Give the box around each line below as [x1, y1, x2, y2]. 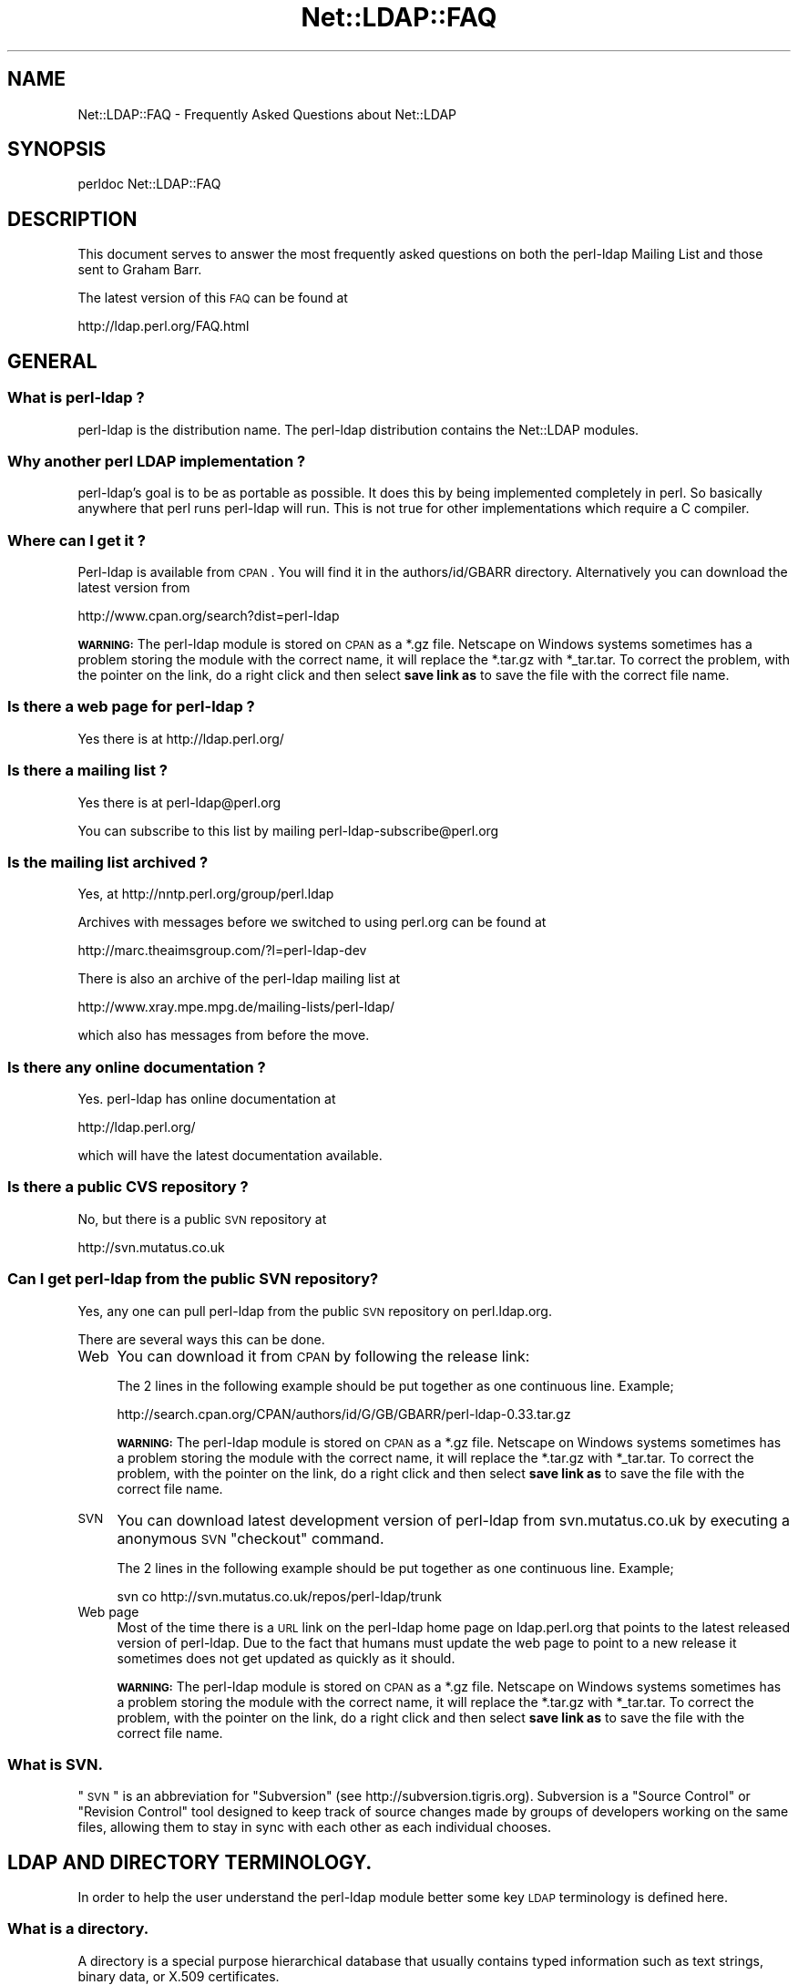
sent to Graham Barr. [77, 262, 202, 278]
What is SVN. [7, 1754, 103, 1774]
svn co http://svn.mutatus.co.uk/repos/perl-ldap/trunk [117, 1588, 442, 1604]
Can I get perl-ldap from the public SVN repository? [7, 1270, 379, 1289]
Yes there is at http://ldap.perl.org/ [77, 730, 284, 746]
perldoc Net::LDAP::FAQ [77, 176, 221, 192]
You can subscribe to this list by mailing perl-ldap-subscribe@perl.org [77, 822, 499, 838]
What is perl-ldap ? [7, 388, 145, 407]
